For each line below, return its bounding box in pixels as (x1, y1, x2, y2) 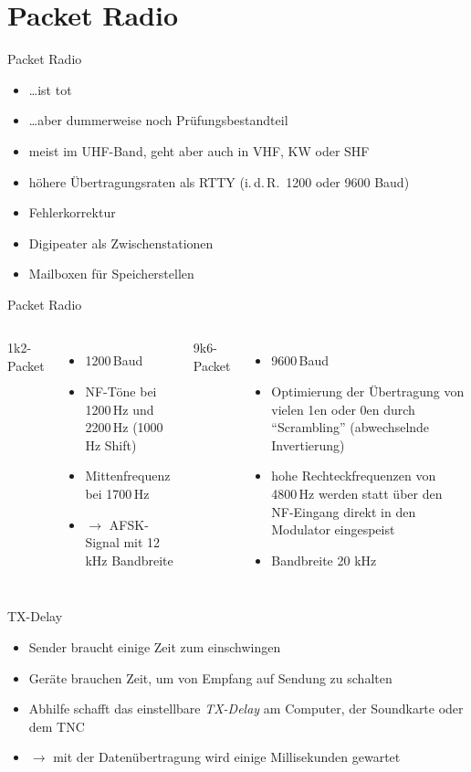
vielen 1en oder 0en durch (271, 399, 415, 418)
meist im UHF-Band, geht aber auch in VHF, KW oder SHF (28, 141, 370, 160)
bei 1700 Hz (85, 484, 150, 503)
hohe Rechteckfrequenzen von (271, 466, 436, 485)
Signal (85, 533, 120, 552)
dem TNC (28, 716, 85, 735)
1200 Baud (85, 351, 143, 370)
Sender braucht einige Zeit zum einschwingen (28, 638, 281, 656)
